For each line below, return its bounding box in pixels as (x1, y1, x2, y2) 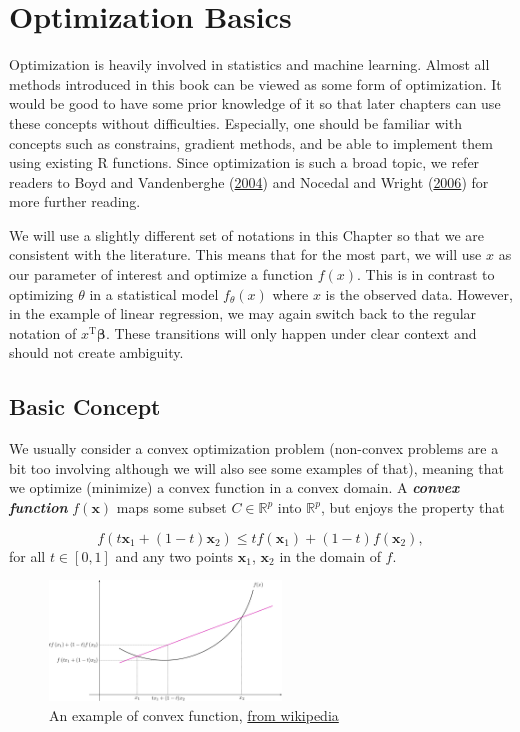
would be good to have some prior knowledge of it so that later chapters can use (9, 93, 501, 114)
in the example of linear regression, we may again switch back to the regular (9, 303, 477, 324)
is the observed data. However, (325, 283, 513, 304)
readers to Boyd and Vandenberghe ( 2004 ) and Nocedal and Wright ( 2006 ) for (9, 171, 489, 192)
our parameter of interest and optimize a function (9, 264, 313, 285)
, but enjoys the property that (320, 497, 505, 518)
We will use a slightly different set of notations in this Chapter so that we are (9, 224, 484, 245)
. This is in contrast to (357, 264, 495, 285)
